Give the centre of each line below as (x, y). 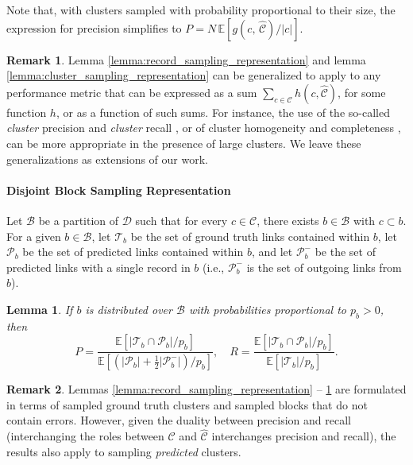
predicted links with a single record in (98, 267)
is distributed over (129, 309)
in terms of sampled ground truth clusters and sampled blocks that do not (187, 404)
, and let (272, 252)
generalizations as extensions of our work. (107, 159)
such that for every (181, 220)
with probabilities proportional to (267, 309)
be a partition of (79, 220)
